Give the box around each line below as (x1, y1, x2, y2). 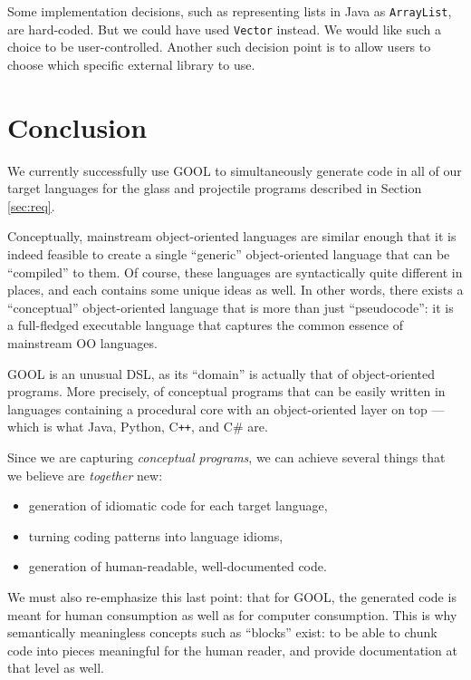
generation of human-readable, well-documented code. (28, 557, 327, 576)
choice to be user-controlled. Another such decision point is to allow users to (7, 37, 431, 56)
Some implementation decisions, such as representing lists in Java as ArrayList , (7, 2, 452, 20)
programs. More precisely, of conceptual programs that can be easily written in (7, 382, 446, 401)
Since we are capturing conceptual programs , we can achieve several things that (7, 448, 446, 466)
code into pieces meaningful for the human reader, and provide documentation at (7, 640, 457, 659)
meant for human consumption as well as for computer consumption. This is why (7, 605, 457, 624)
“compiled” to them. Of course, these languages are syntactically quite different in (7, 262, 463, 281)
